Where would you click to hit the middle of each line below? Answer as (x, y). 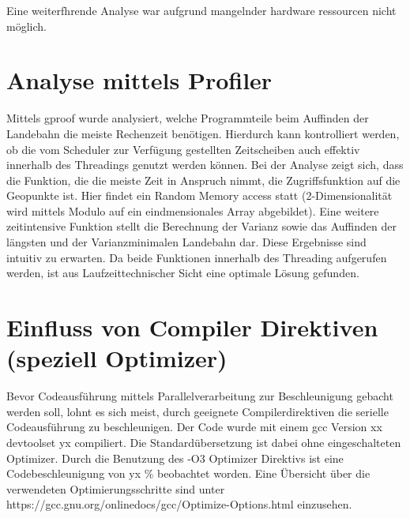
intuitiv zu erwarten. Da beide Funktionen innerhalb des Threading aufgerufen (197, 257)
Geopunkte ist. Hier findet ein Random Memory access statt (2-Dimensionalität (199, 195)
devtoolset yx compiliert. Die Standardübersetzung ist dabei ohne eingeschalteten (204, 442)
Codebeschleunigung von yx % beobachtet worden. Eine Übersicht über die (188, 473)
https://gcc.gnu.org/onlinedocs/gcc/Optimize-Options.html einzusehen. (179, 504)
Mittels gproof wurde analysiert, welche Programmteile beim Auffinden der (188, 118)
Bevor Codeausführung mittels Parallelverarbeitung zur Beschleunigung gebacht (200, 396)
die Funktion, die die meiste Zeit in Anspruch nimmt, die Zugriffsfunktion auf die (203, 180)
